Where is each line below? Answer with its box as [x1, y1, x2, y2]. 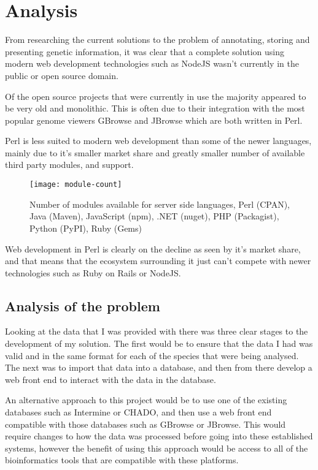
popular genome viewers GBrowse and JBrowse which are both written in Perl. [5, 113, 303, 126]
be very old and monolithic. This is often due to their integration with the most [5, 102, 305, 115]
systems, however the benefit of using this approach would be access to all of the [5, 441, 308, 454]
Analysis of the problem [5, 296, 160, 315]
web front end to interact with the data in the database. [5, 373, 216, 385]
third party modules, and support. [5, 158, 134, 171]
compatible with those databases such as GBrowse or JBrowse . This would [5, 417, 286, 430]
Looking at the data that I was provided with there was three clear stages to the [5, 325, 308, 338]
